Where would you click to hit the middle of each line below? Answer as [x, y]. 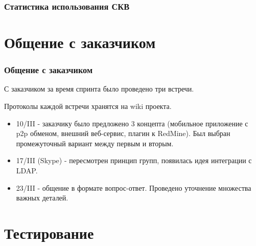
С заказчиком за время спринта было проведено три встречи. [99, 89]
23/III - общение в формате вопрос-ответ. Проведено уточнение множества [134, 187]
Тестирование [49, 232]
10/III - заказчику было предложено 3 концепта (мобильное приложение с [132, 123]
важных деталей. [42, 198]
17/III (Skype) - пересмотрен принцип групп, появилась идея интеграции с [134, 160]
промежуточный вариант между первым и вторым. [95, 143]
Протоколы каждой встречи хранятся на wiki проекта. [88, 106]
